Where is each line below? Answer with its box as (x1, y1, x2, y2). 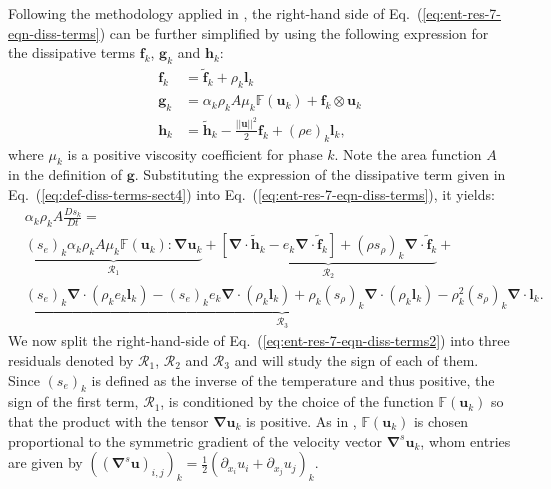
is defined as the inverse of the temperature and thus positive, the (91, 369, 495, 390)
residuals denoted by (8, 350, 134, 371)
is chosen (413, 411, 469, 432)
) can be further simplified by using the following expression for (99, 22, 489, 43)
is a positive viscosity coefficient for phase (67, 143, 323, 164)
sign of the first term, (8, 391, 139, 412)
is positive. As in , (246, 411, 357, 432)
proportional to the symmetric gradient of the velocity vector (8, 430, 382, 451)
